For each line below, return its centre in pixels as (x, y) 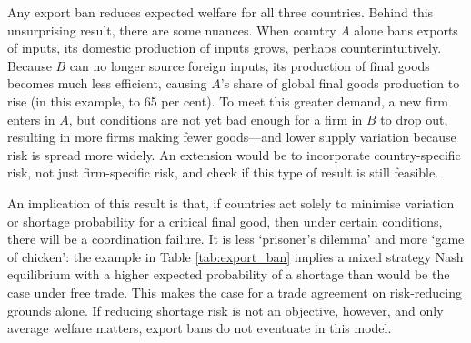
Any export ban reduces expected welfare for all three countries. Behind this (220, 12)
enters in (31, 119)
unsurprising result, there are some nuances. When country (172, 30)
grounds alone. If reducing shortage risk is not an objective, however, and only (225, 310)
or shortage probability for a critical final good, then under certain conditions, (225, 221)
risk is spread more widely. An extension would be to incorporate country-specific (234, 154)
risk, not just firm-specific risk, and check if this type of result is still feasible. (223, 172)
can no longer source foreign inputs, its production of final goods (250, 65)
